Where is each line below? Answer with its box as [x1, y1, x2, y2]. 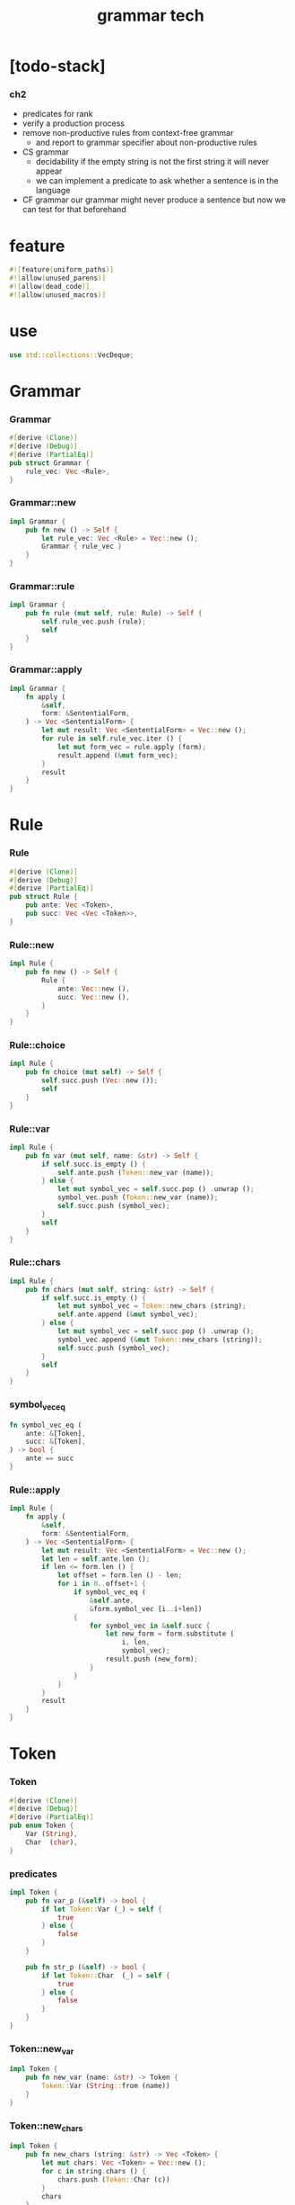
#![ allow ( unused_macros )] [9, 291, 106, 300]
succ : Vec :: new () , [56, 992, 130, 1001]
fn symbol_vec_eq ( [9, 1421, 82, 1430]
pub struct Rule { [9, 892, 78, 901]
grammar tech [97, 5, 204, 26]
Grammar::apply [9, 663, 82, 676]
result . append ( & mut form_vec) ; [56, 750, 178, 760]
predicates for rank [22, 109, 93, 120]
